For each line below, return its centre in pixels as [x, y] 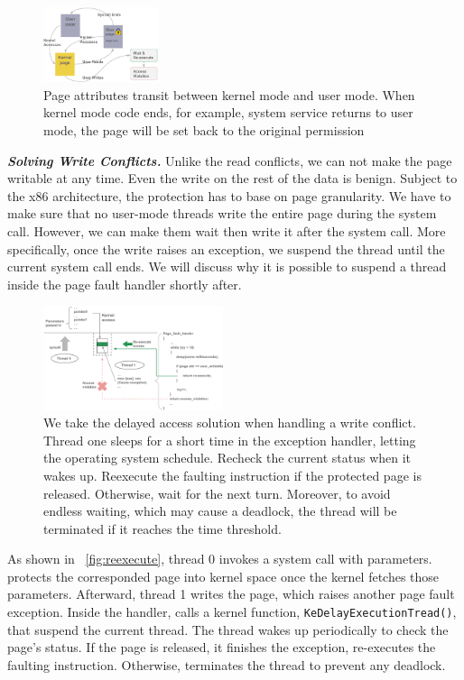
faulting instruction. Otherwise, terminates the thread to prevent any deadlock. [227, 664]
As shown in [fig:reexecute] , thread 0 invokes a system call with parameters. [220, 559]
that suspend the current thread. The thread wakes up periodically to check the [228, 629]
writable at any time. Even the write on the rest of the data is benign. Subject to [232, 178]
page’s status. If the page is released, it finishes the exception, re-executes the [222, 647]
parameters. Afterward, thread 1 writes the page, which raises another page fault [231, 594]
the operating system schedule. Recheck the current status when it [227, 458]
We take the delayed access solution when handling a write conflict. [230, 423]
